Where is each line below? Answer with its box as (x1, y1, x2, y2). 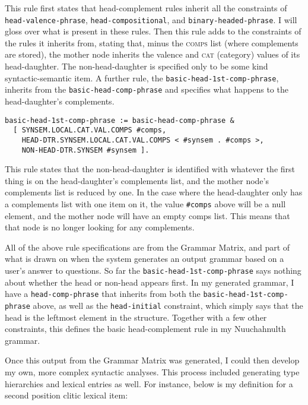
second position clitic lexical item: (5, 389, 128, 401)
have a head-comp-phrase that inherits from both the (5, 287, 201, 300)
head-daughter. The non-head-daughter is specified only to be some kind (5, 60, 268, 72)
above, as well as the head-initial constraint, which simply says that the (33, 299, 303, 311)
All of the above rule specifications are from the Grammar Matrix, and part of (5, 241, 290, 253)
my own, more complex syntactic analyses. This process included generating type (5, 365, 300, 378)
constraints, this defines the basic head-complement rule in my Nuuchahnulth (5, 322, 286, 335)
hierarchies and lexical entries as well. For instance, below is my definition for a (5, 377, 293, 390)
